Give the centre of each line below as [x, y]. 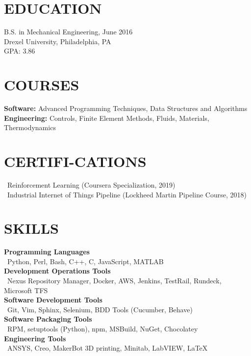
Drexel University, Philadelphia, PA [58, 41]
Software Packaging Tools [48, 319]
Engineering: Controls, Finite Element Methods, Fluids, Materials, [107, 118]
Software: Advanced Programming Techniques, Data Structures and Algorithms [126, 108]
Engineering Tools [35, 338]
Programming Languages [47, 252]
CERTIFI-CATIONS [75, 161]
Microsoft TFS [26, 290]
